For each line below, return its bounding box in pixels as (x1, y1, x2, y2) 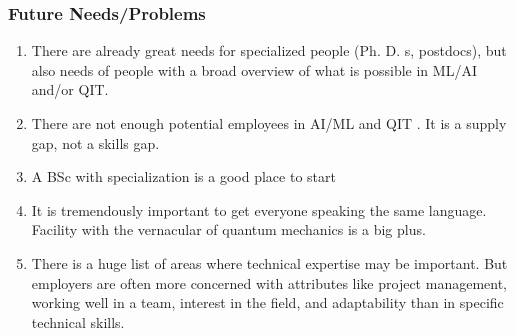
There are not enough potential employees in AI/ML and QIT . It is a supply (31, 113, 507, 133)
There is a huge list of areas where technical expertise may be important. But (31, 252, 508, 273)
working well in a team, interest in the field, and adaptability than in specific (31, 292, 504, 313)
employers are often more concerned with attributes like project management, (31, 272, 507, 293)
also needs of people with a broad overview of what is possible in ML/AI (31, 59, 477, 80)
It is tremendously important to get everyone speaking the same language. (31, 199, 487, 220)
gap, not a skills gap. (31, 132, 160, 153)
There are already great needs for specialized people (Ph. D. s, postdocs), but (31, 40, 507, 61)
